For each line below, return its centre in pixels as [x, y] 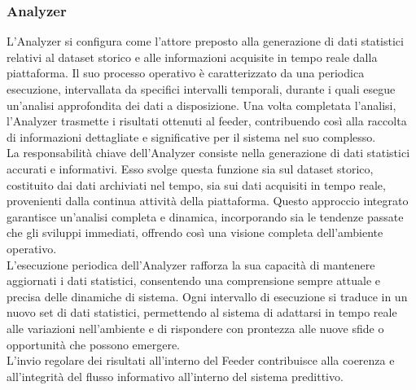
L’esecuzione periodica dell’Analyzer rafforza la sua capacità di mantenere [191, 264]
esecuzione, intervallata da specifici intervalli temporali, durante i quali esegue [201, 89]
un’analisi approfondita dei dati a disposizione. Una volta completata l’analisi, [201, 105]
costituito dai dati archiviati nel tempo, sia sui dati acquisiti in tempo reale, [196, 184]
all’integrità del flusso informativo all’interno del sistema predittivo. [175, 376]
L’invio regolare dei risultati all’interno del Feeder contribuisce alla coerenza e [201, 360]
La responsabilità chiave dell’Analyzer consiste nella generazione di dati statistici [208, 153]
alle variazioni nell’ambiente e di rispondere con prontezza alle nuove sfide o [195, 328]
